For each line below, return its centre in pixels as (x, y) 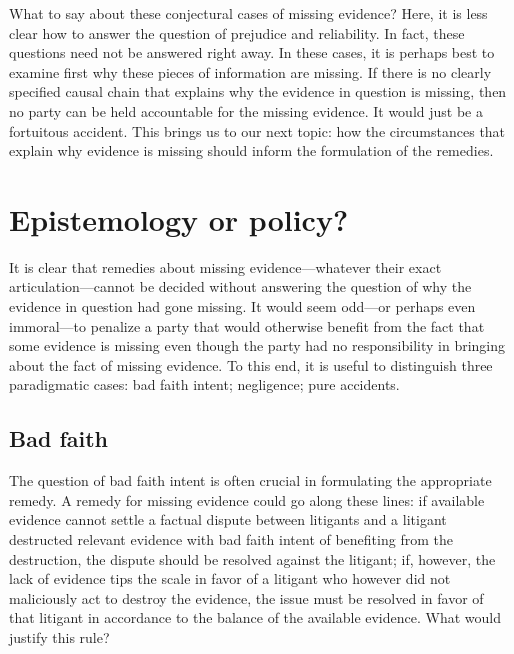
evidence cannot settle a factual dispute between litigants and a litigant (228, 519)
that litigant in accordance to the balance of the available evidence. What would (255, 617)
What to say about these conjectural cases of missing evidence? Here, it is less (248, 13)
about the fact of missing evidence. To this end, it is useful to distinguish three (251, 364)
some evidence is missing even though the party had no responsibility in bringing (257, 345)
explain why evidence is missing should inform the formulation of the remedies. (251, 150)
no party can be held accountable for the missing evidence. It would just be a (246, 110)
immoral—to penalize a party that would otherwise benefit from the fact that (247, 325)
